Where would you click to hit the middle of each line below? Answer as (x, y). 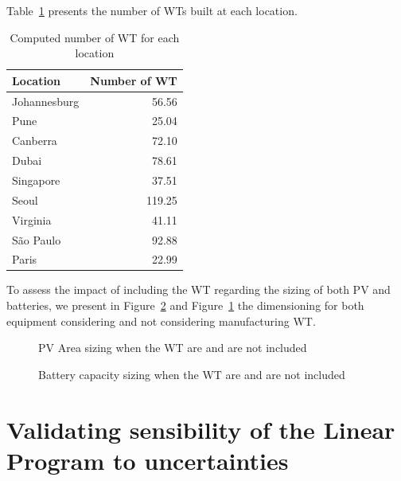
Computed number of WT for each (95, 37)
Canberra (35, 141)
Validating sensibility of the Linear (201, 429)
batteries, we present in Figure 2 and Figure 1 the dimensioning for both (185, 305)
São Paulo (37, 239)
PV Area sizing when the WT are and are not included (173, 348)
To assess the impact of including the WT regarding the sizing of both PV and (199, 289)
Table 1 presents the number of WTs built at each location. (152, 10)
